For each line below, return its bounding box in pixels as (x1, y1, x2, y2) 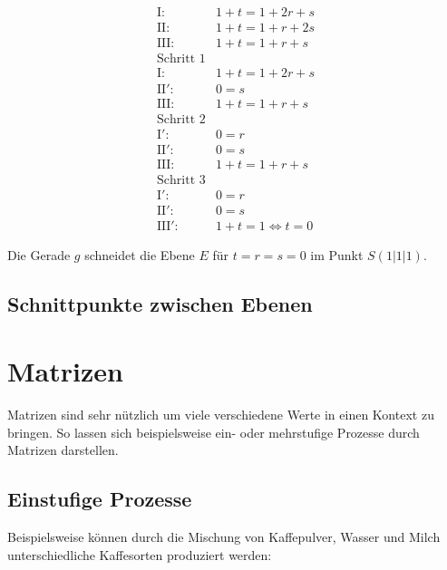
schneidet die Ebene (84, 246, 195, 265)
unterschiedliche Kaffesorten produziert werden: (7, 545, 272, 564)
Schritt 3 (157, 174, 206, 188)
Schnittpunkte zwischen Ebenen (7, 290, 313, 318)
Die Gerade (7, 246, 71, 265)
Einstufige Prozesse (7, 485, 192, 513)
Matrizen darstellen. (7, 440, 119, 459)
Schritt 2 (157, 113, 206, 127)
